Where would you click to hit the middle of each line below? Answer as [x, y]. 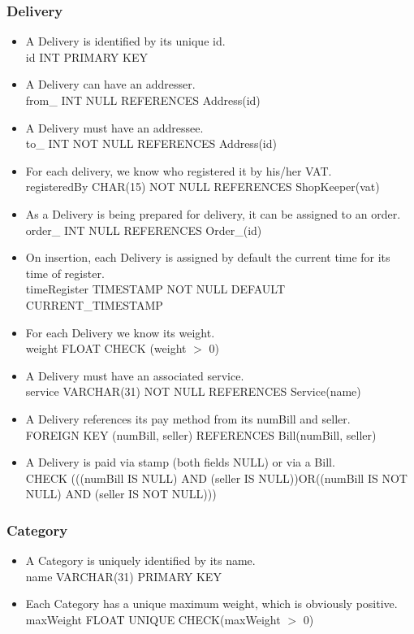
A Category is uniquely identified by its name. [140, 560]
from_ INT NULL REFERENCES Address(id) [143, 100]
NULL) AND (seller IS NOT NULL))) [121, 494]
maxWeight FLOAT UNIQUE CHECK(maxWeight [153, 619]
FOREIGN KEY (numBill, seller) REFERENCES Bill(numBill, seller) [201, 434]
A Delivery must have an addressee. [114, 127]
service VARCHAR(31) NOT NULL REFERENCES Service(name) [193, 391]
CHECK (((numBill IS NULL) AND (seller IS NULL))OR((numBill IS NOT [216, 478]
